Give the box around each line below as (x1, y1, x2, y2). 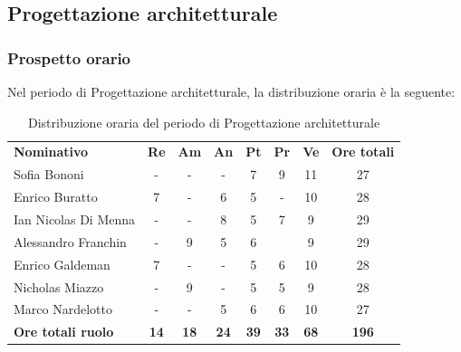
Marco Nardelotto (14, 300, 112, 319)
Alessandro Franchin (14, 232, 127, 251)
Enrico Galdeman (14, 254, 110, 273)
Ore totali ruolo (14, 322, 114, 341)
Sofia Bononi (14, 165, 84, 184)
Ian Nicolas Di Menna (14, 209, 136, 228)
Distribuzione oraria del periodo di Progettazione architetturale (28, 112, 380, 131)
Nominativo (14, 142, 89, 161)
